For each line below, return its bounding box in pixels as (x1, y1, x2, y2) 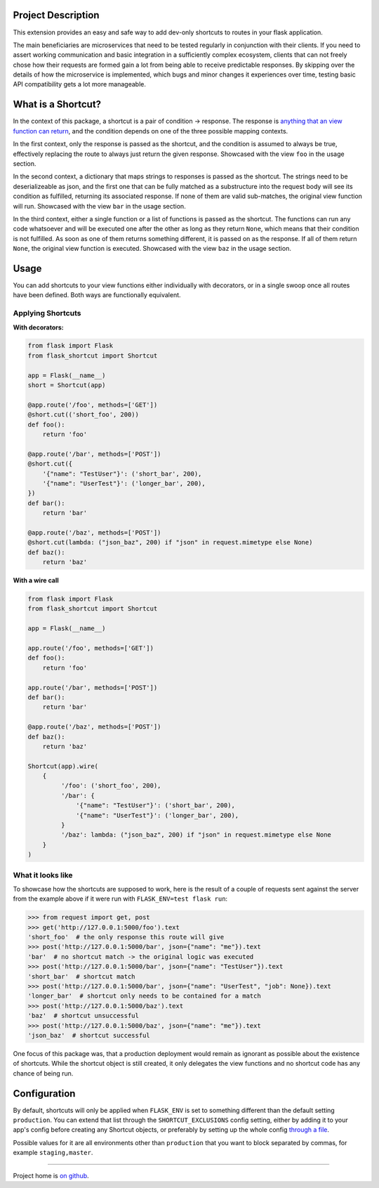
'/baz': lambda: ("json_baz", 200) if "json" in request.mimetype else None (60, 831, 331, 839)
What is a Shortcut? (13, 98, 102, 110)
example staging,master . (13, 1149, 93, 1157)
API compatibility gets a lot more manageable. (13, 80, 147, 89)
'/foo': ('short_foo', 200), (60, 782, 161, 790)
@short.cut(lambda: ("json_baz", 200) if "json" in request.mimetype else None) (27, 538, 313, 547)
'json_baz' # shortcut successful (27, 1031, 150, 1039)
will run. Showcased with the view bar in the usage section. (13, 202, 186, 210)
